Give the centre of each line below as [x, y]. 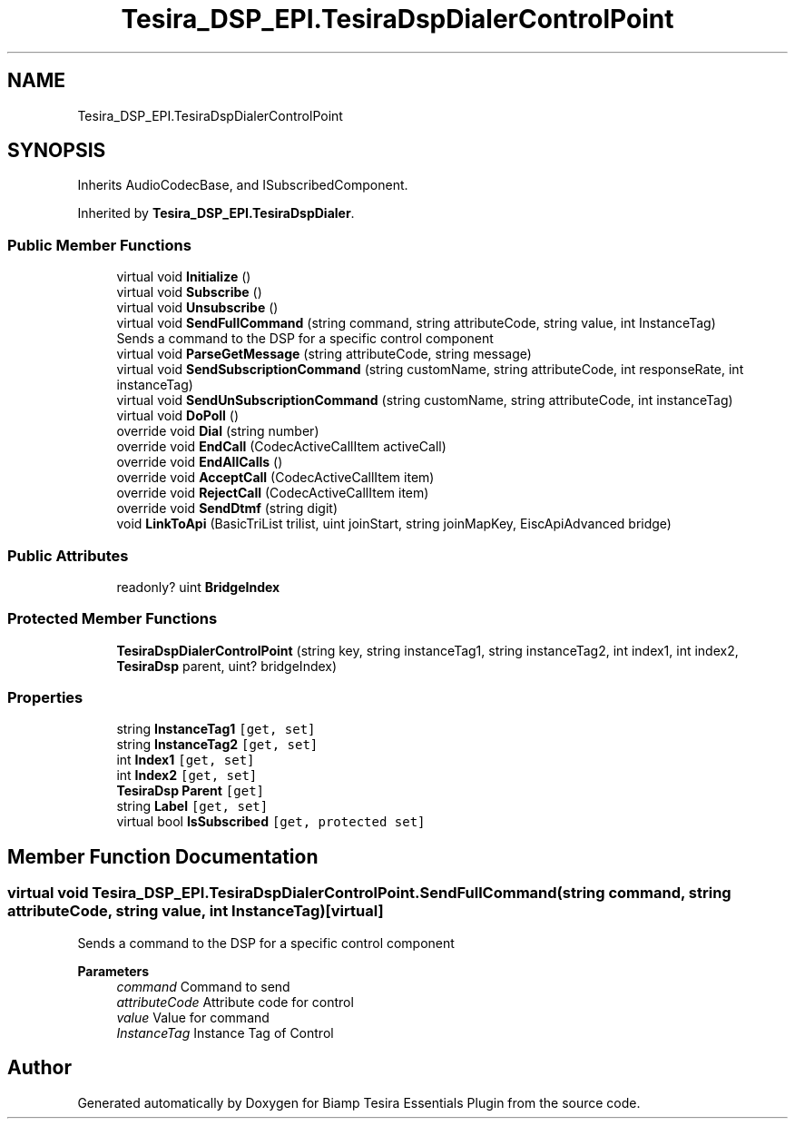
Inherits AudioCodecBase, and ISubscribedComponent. [243, 185]
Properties [45, 698]
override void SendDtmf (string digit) [227, 509]
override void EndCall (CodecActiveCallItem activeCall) [281, 447]
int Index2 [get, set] [187, 775]
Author [39, 1068]
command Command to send [203, 986]
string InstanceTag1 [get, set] [216, 729]
